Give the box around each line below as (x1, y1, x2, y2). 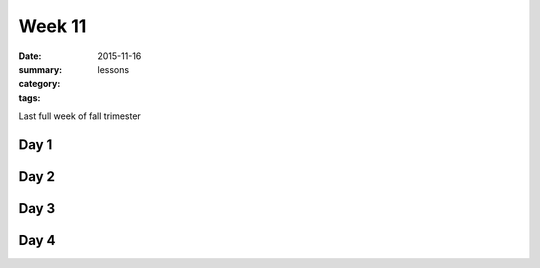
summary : (18, 63, 63, 75)
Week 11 (18, 15, 87, 37)
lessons (97, 63, 130, 75)
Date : (18, 50, 42, 62)
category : (18, 78, 61, 90)
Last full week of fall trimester (18, 110, 142, 122)
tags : (18, 91, 41, 104)
